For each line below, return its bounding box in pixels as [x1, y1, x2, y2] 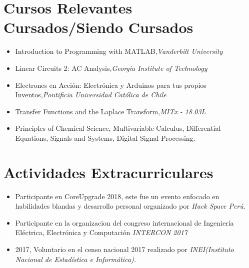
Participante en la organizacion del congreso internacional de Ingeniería [15, 217, 234, 228]
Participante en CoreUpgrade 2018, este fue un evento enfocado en [15, 191, 219, 201]
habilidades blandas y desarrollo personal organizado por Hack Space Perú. [15, 201, 246, 211]
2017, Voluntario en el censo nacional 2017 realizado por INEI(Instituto [15, 244, 234, 254]
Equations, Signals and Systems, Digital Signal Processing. [15, 132, 195, 143]
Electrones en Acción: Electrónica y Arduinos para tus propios [15, 79, 206, 90]
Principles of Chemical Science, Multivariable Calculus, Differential [15, 123, 221, 133]
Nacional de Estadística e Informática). [15, 254, 136, 264]
